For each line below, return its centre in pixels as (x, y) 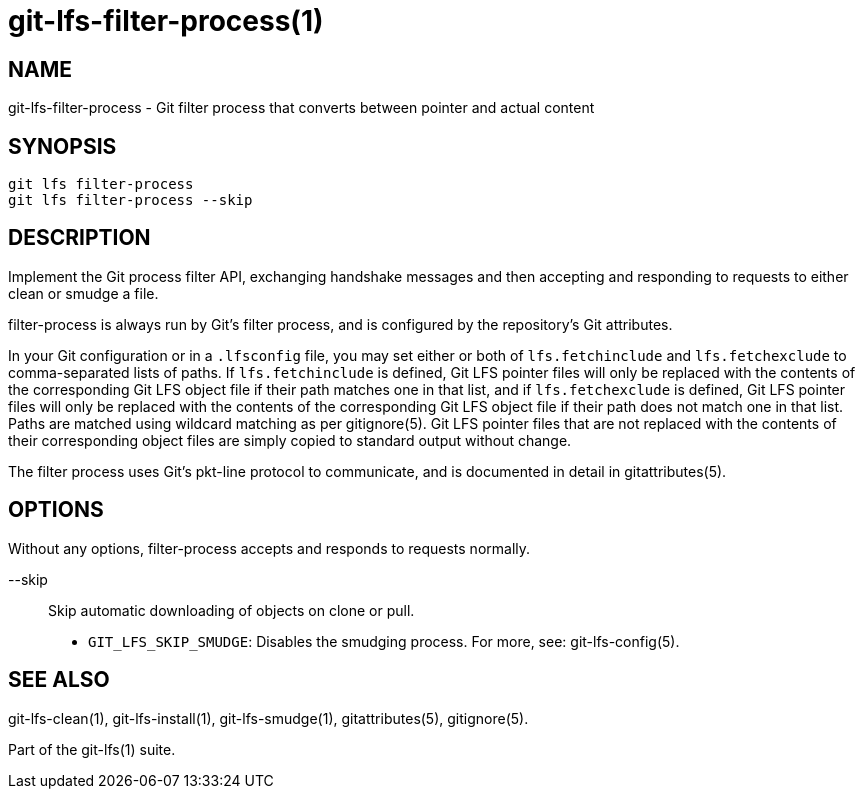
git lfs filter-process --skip (130, 200)
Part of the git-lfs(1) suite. (92, 749)
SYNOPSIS (62, 146)
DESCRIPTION (79, 238)
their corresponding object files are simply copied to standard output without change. (290, 440)
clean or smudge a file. (83, 293)
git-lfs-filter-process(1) (166, 21)
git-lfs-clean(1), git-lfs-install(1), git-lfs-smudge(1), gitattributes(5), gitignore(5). (268, 718)
